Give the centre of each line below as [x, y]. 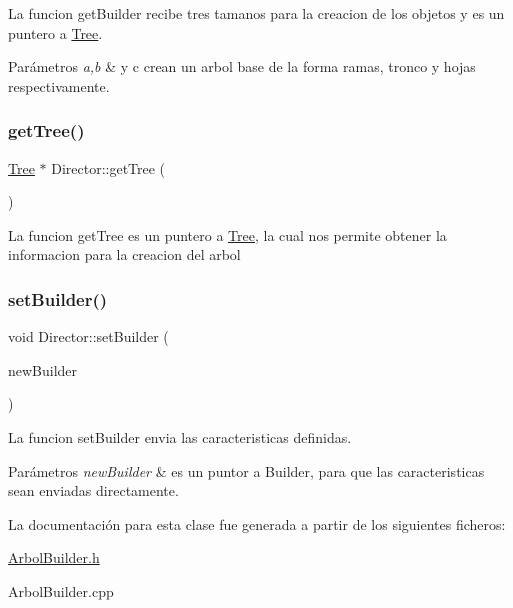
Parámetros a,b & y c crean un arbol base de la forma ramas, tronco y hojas [242, 66]
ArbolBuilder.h [54, 557]
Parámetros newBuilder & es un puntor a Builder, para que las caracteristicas [246, 470]
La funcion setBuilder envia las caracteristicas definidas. [180, 436]
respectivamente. [59, 85]
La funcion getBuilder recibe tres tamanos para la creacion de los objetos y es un [256, 13]
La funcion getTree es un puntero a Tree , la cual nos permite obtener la [227, 234]
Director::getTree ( [108, 167]
